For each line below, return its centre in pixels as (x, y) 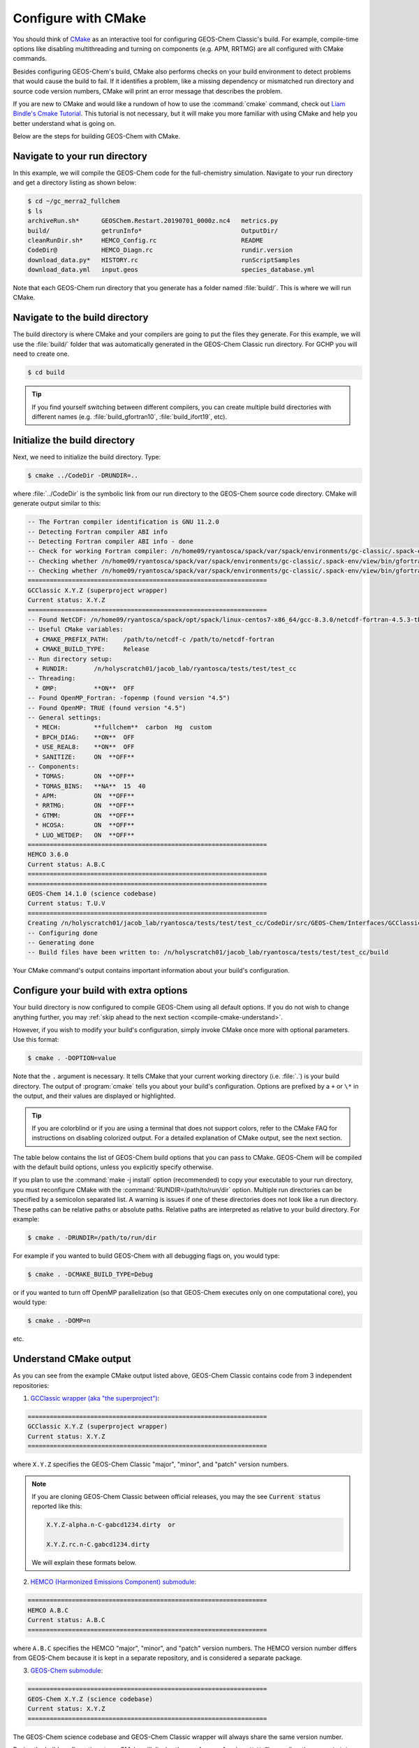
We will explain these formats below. (84, 1563)
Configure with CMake (80, 18)
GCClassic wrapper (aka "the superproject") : (95, 1398)
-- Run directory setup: (70, 659)
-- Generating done (61, 943)
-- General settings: (65, 717)
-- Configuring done (63, 933)
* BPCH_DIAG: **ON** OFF (85, 737)
